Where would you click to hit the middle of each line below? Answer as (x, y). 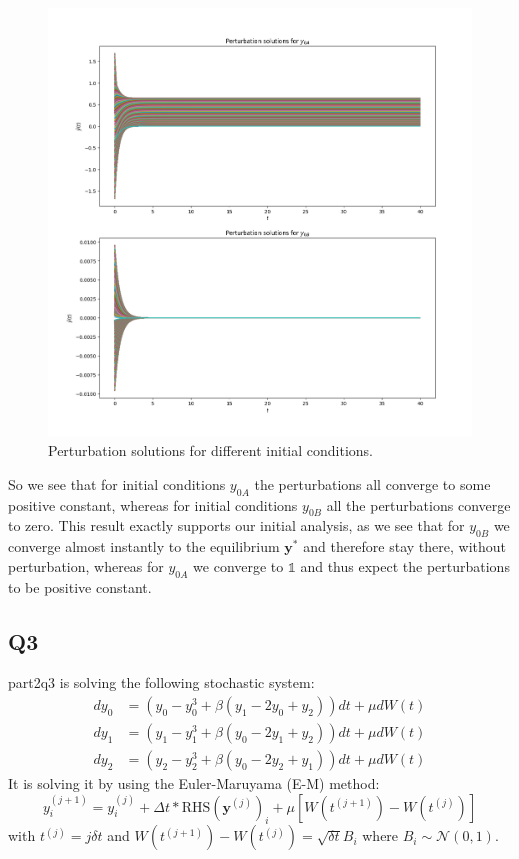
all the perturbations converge (418, 504)
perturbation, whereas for (86, 565)
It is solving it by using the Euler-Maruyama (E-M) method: (194, 783)
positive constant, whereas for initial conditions (153, 504)
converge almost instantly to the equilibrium (144, 546)
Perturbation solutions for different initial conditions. (210, 450)
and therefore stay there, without (405, 546)
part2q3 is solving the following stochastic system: (161, 682)
